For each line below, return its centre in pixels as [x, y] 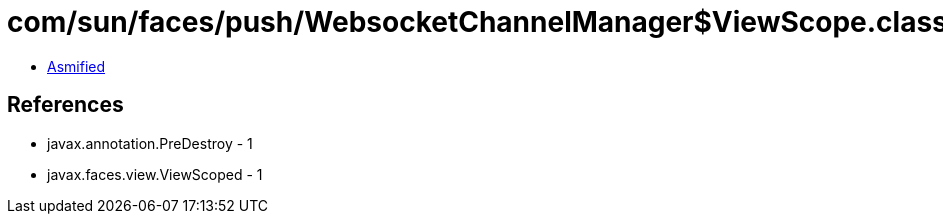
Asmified [76, 66]
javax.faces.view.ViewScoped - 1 [155, 174]
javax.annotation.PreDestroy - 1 [150, 143]
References [65, 105]
